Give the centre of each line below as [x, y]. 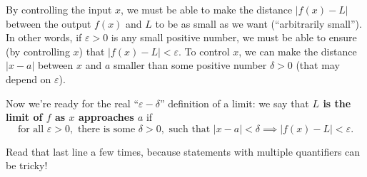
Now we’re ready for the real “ [72, 103]
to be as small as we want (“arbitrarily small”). [258, 23]
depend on [29, 79]
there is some [106, 129]
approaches [106, 117]
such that [190, 129]
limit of [24, 117]
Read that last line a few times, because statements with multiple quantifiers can [183, 151]
